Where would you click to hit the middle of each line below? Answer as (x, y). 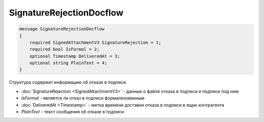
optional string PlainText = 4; (68, 63)
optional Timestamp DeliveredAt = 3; (75, 56)
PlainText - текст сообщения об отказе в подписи (73, 112)
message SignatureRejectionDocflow (62, 29)
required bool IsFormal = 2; (65, 49)
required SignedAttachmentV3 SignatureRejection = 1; (95, 42)
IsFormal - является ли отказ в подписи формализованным (83, 98)
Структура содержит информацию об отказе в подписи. (68, 82)
